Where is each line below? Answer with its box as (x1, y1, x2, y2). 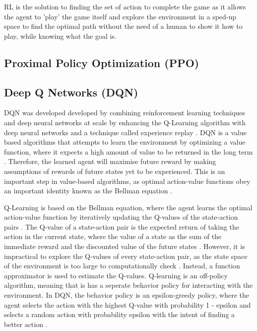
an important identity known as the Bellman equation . (4, 185, 173, 196)
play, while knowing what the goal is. (4, 30, 117, 41)
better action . (4, 319, 48, 329)
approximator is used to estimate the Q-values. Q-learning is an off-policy (4, 270, 228, 280)
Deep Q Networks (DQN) (4, 84, 138, 99)
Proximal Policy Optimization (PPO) (4, 55, 199, 70)
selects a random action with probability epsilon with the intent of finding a (4, 309, 235, 320)
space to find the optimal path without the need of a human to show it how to (4, 21, 243, 31)
